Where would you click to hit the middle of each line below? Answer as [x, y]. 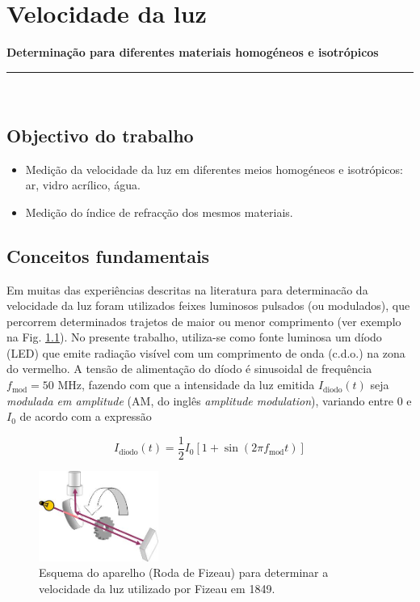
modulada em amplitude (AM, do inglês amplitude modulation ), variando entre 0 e [209, 400]
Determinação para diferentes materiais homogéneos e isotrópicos [193, 52]
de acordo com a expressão [86, 416]
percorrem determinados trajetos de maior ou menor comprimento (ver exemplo [204, 321]
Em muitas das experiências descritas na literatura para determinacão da [187, 289]
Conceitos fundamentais [108, 255]
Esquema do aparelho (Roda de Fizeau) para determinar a [184, 572]
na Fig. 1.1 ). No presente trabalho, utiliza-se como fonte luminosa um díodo [194, 337]
